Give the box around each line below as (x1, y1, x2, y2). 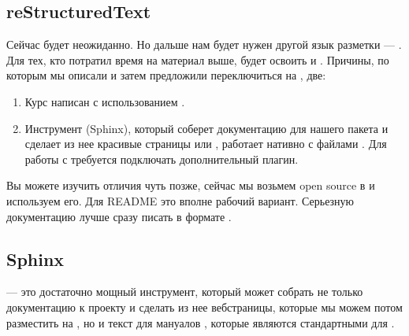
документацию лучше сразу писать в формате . (6, 208, 232, 224)
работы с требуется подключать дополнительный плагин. (24, 150, 299, 167)
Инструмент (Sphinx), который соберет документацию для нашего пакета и (24, 120, 389, 136)
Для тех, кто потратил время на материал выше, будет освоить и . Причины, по (6, 51, 389, 68)
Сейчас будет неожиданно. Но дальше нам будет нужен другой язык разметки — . (6, 36, 402, 53)
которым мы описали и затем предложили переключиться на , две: (6, 67, 326, 83)
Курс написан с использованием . (24, 93, 185, 109)
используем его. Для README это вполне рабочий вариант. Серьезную (6, 192, 355, 209)
